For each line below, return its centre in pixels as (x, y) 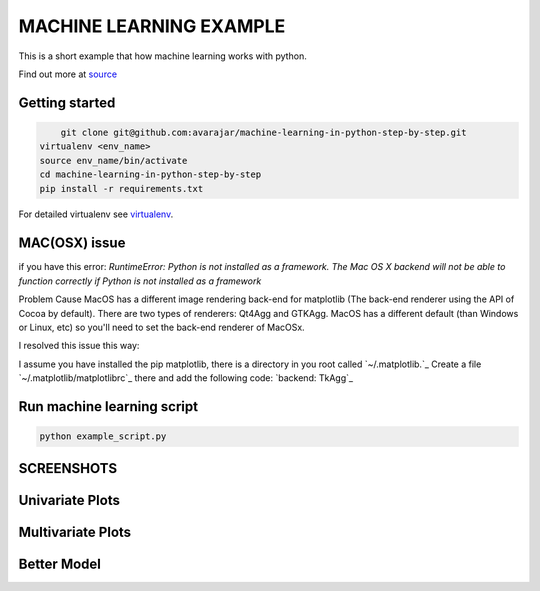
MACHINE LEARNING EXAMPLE (152, 26)
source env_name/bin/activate (113, 160)
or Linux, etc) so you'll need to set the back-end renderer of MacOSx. (161, 327)
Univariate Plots (69, 500)
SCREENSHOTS (68, 468)
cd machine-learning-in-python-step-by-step (150, 174)
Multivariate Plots (75, 531)
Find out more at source (68, 74)
